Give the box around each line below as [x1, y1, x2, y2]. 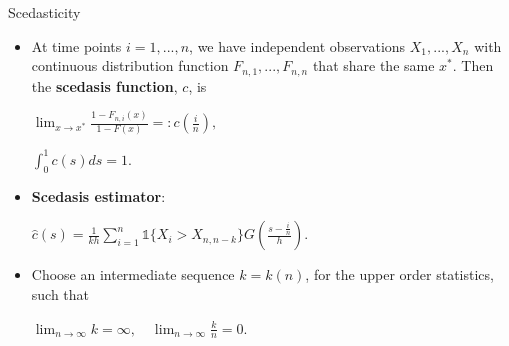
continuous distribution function [31, 55, 229, 76]
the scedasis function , [31, 75, 178, 96]
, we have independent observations [189, 35, 406, 56]
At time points [31, 35, 122, 56]
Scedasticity [8, 2, 81, 22]
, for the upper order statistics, [305, 264, 494, 285]
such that [31, 283, 90, 304]
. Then [452, 55, 494, 76]
